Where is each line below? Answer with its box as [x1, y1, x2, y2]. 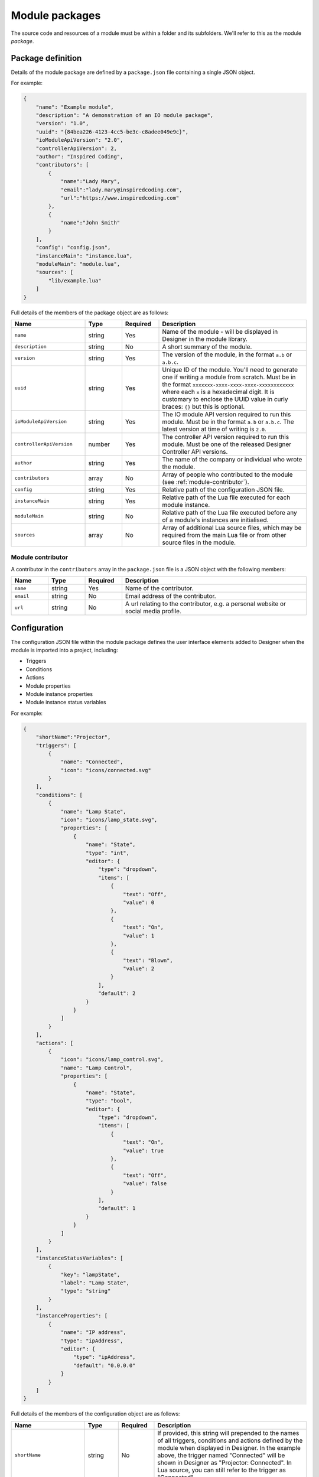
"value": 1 [123, 932, 155, 939]
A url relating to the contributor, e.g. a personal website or [125, 600, 287, 608]
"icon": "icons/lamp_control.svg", [60, 1056, 164, 1063]
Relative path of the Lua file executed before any [162, 508, 298, 516]
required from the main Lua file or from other [162, 531, 287, 539]
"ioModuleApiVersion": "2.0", [35, 136, 123, 144]
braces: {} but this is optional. [162, 402, 245, 411]
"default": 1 [97, 1205, 136, 1212]
